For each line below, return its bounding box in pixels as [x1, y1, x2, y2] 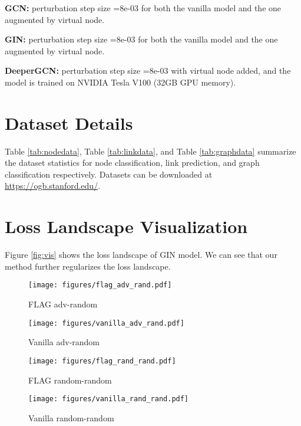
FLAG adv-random [28, 298, 98, 310]
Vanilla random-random [28, 411, 114, 424]
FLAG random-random [28, 373, 112, 386]
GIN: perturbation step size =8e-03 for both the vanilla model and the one [5, 33, 278, 45]
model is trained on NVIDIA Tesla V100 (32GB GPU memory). [5, 76, 236, 88]
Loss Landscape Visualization [5, 214, 248, 238]
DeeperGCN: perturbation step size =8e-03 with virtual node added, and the [5, 64, 291, 77]
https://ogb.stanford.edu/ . [5, 179, 101, 192]
